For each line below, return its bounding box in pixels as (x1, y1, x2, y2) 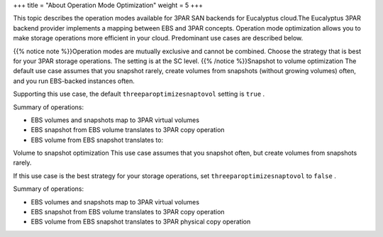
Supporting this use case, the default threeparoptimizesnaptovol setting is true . (13, 89, 265, 99)
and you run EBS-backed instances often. (13, 77, 135, 85)
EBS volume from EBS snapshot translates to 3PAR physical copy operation (30, 217, 251, 226)
